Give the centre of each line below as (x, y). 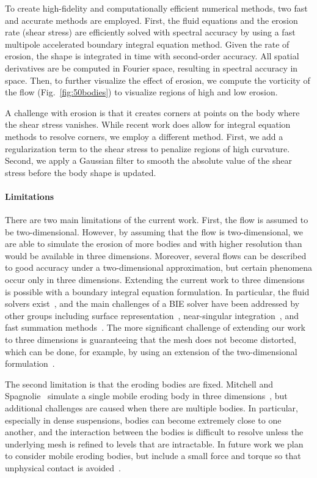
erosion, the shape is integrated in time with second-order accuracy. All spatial (152, 56)
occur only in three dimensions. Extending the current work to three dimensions (155, 280)
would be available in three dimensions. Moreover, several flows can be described (156, 255)
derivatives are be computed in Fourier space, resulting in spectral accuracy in (151, 68)
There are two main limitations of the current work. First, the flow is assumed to (157, 220)
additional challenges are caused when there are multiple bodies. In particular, (151, 408)
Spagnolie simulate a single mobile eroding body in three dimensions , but (146, 396)
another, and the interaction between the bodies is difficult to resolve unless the (154, 432)
